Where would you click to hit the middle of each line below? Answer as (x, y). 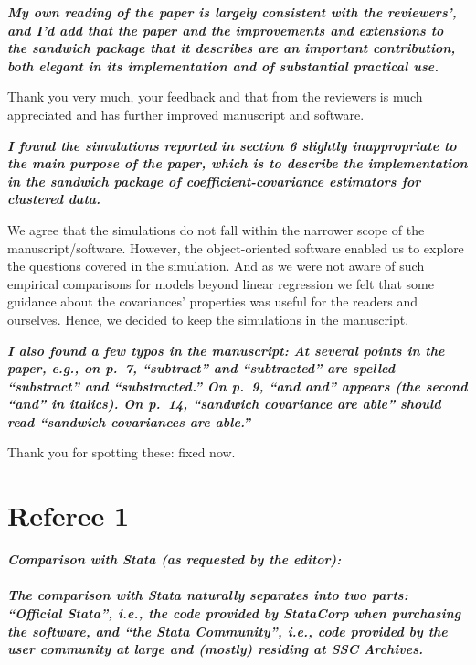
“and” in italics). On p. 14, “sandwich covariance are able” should (224, 404)
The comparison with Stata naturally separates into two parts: (208, 595)
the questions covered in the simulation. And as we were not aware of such (216, 266)
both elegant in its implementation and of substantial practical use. (223, 65)
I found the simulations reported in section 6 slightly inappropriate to (232, 145)
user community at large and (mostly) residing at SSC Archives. (215, 649)
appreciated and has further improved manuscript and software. (186, 114)
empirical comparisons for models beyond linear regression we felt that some (221, 283)
